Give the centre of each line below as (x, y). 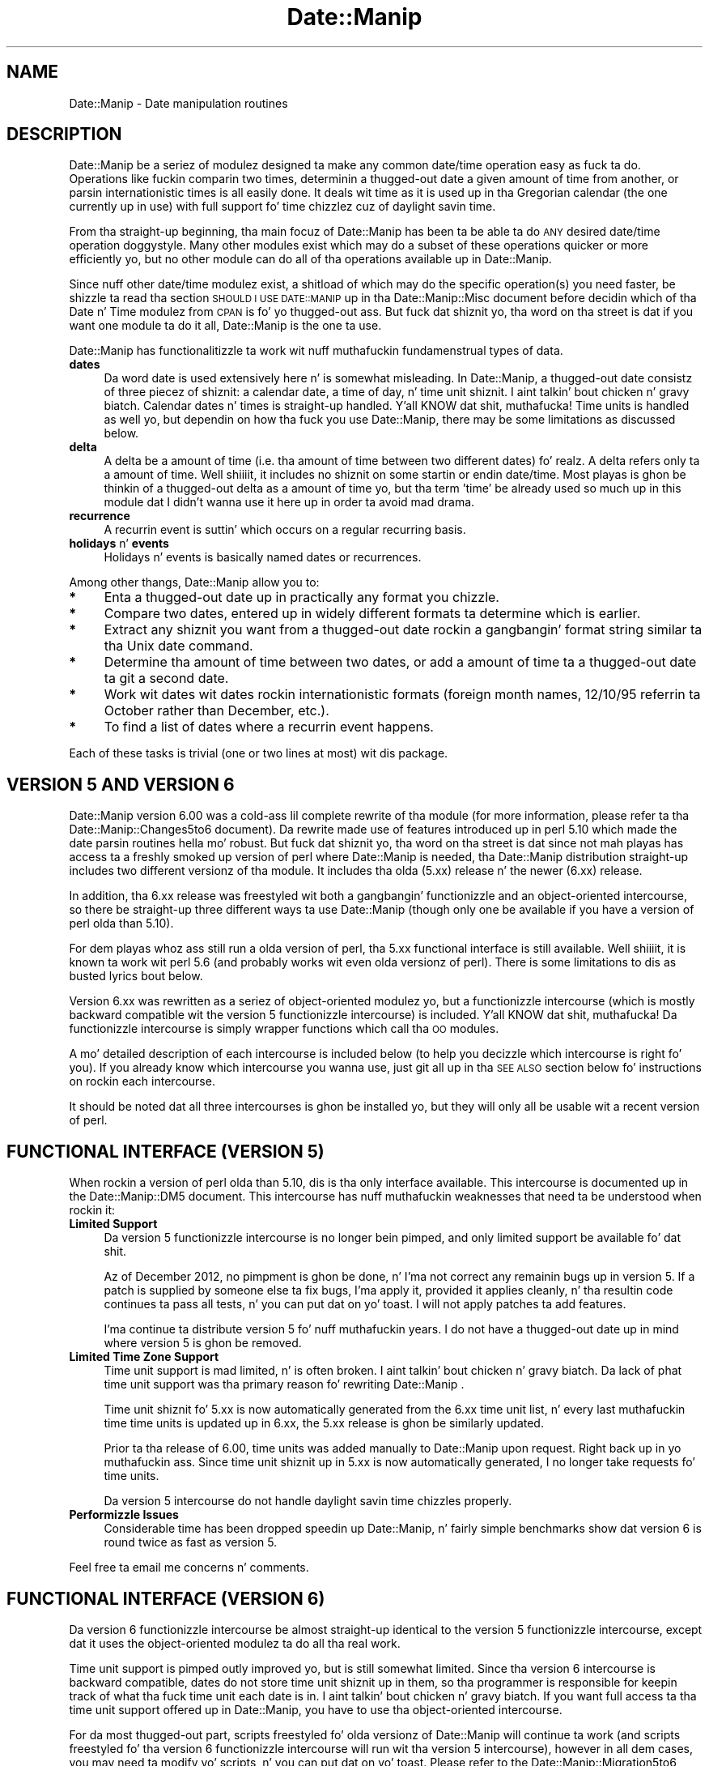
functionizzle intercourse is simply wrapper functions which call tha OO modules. (284, 1029)
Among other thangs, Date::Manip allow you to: (194, 582)
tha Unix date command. (178, 646)
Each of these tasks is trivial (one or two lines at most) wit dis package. (259, 753)
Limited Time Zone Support (144, 1357)
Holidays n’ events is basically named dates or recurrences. (263, 557)
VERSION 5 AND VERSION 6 (121, 784)
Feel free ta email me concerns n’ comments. (189, 1568)
